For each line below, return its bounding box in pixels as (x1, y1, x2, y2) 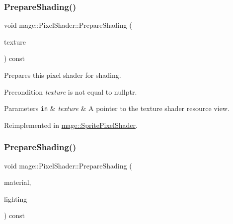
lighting (4, 193, 27, 204)
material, (4, 177, 31, 187)
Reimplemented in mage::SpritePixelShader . (4, 119, 138, 130)
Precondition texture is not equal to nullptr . (4, 86, 137, 97)
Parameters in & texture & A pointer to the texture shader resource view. (4, 103, 230, 113)
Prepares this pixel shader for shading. (4, 70, 121, 80)
